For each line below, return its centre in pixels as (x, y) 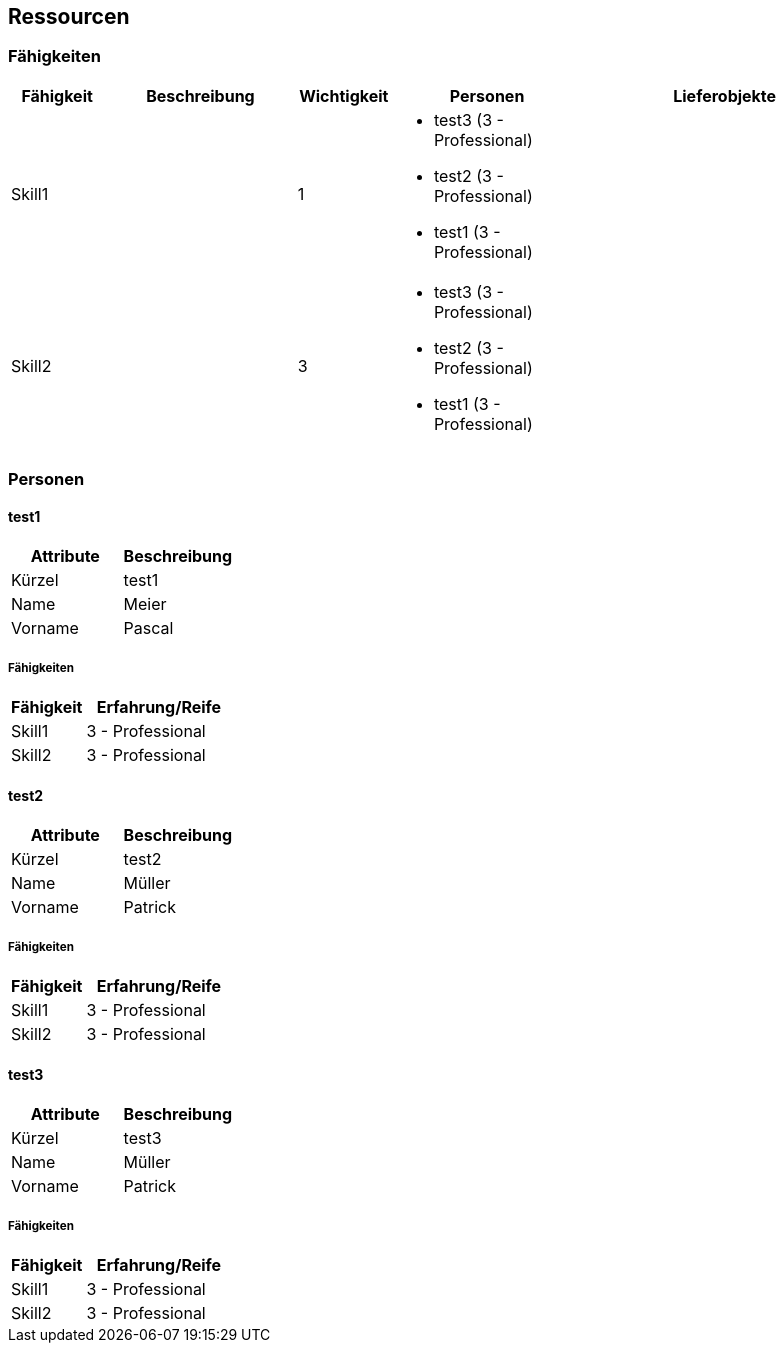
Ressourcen (69, 16)
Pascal (148, 628)
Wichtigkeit (344, 95)
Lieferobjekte (725, 95)
